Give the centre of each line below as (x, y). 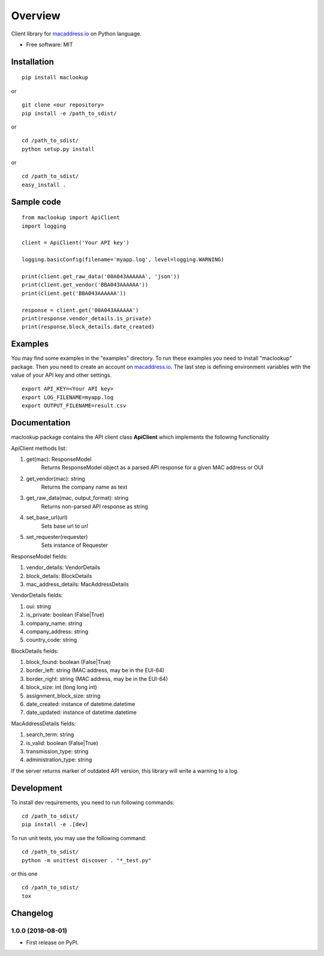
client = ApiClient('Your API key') (76, 243)
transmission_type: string (57, 751)
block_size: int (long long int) (61, 687)
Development (37, 788)
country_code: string (52, 640)
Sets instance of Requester (74, 545)
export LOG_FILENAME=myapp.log (68, 397)
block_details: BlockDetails (59, 576)
